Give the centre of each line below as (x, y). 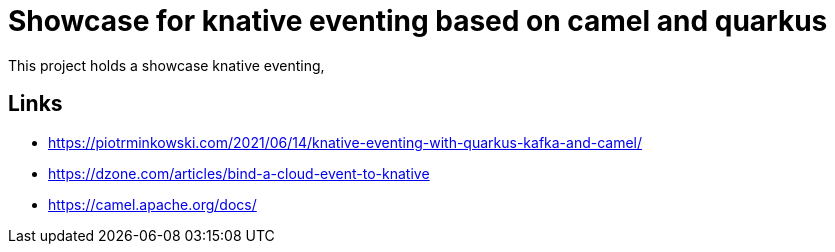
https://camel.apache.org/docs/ (152, 204)
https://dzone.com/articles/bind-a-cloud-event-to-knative (239, 173)
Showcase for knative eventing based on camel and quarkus (418, 21)
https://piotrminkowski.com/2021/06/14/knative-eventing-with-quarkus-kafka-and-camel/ (345, 142)
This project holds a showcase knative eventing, (166, 65)
